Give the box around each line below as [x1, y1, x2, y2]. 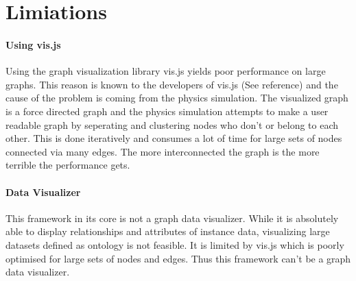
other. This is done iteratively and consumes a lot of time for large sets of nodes [5, 131, 342, 145]
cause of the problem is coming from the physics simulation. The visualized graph [5, 90, 348, 105]
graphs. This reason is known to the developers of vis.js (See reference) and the [5, 77, 338, 91]
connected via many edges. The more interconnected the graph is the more [5, 144, 320, 158]
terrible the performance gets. [5, 158, 130, 172]
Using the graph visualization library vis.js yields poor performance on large [5, 64, 326, 78]
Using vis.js [5, 37, 61, 51]
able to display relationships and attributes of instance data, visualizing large [5, 224, 330, 239]
